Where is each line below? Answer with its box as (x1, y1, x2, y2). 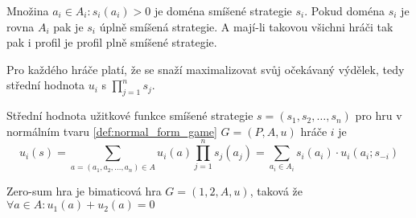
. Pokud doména (304, 2, 385, 19)
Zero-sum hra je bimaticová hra (6, 183, 162, 199)
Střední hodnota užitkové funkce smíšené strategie (6, 107, 253, 124)
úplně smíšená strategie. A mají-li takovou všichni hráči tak (99, 18, 393, 35)
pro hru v (355, 107, 402, 124)
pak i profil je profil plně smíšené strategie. (6, 34, 217, 51)
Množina (6, 2, 49, 19)
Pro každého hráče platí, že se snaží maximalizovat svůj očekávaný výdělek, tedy (6, 60, 405, 77)
